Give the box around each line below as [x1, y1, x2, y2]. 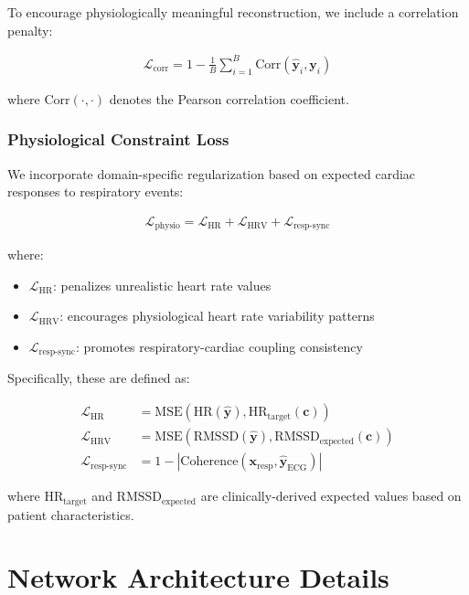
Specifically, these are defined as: [7, 368, 190, 388]
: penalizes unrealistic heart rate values [52, 275, 272, 294]
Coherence [180, 455, 239, 469]
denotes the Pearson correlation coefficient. [109, 89, 349, 108]
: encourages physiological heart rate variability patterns [59, 306, 375, 325]
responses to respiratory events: [7, 182, 184, 201]
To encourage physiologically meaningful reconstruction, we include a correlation [7, 3, 459, 21]
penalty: [7, 20, 53, 39]
